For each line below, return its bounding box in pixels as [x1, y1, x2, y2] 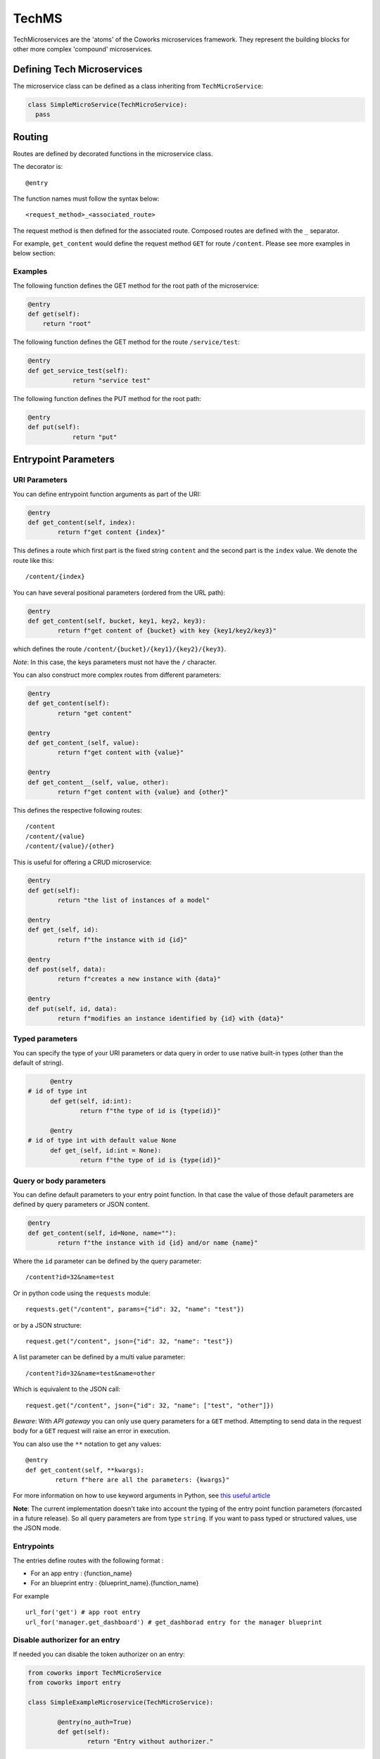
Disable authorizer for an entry [13, 1635, 120, 1645]
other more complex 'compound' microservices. [13, 44, 153, 53]
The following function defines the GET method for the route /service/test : [13, 338, 240, 346]
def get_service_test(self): [27, 367, 129, 374]
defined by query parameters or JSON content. [13, 1200, 150, 1209]
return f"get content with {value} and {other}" [57, 788, 229, 796]
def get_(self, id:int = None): [50, 1146, 162, 1154]
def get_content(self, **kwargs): [25, 1466, 144, 1474]
